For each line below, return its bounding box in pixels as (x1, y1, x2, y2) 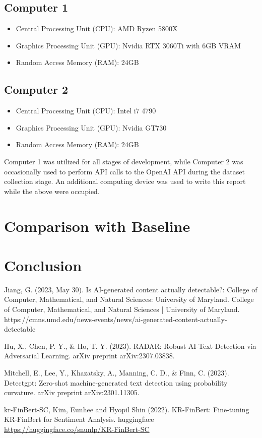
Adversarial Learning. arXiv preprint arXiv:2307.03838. (4, 350, 175, 361)
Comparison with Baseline (4, 215, 190, 236)
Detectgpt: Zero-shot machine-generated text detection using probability (4, 377, 228, 388)
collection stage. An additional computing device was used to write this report (4, 176, 246, 186)
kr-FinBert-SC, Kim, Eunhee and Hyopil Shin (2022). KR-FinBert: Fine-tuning (4, 404, 249, 414)
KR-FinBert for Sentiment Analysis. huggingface (4, 414, 154, 424)
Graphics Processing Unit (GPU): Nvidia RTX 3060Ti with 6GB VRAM (16, 40, 241, 50)
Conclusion (4, 255, 82, 275)
